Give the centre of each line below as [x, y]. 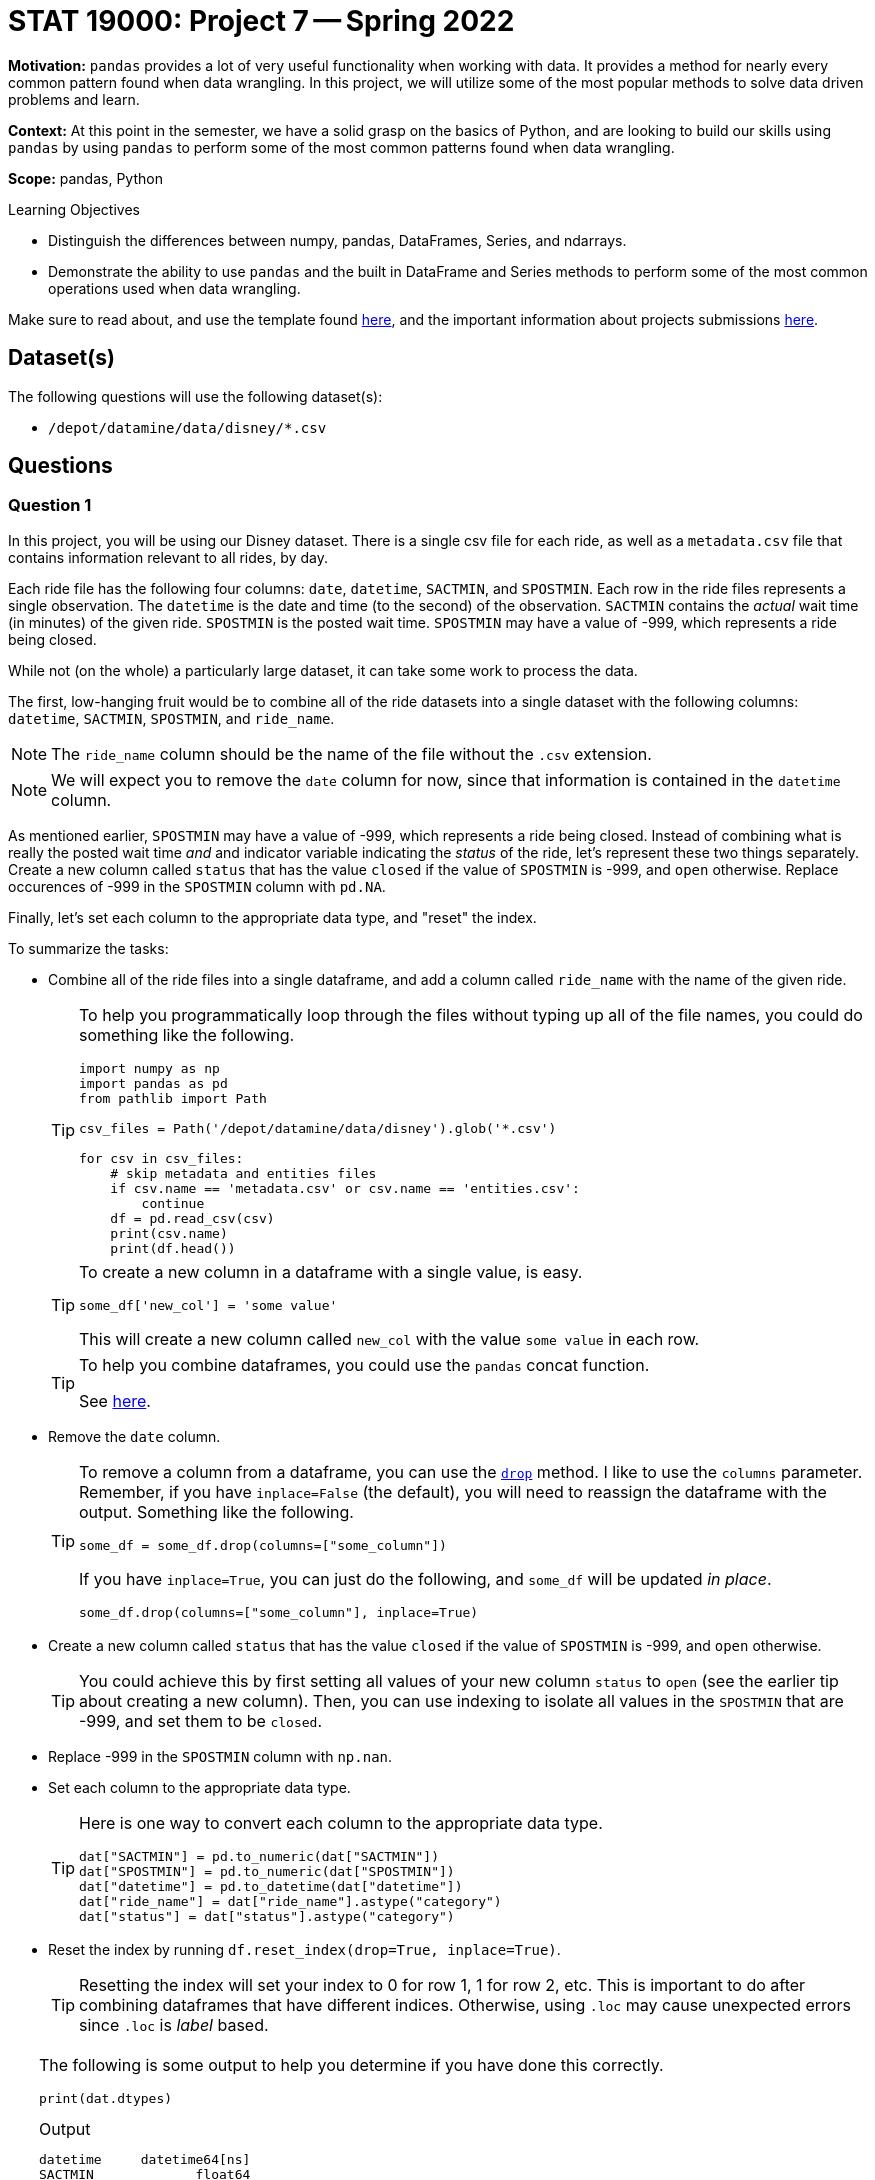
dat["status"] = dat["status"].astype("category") [267, 1916]
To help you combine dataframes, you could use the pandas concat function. [364, 1364]
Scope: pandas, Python [85, 178]
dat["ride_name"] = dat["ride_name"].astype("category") [290, 1901]
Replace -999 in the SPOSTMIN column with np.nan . [220, 1756]
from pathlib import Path [173, 1098]
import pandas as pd [153, 1083]
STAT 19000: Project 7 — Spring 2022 [261, 21]
